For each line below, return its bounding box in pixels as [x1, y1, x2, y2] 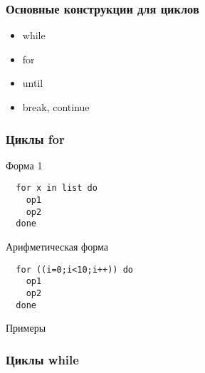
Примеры [6, 320, 46, 335]
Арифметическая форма [6, 239, 108, 254]
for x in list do [16, 183, 98, 194]
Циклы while [6, 350, 79, 368]
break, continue [22, 100, 90, 114]
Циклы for [6, 130, 65, 147]
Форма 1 [6, 157, 43, 172]
